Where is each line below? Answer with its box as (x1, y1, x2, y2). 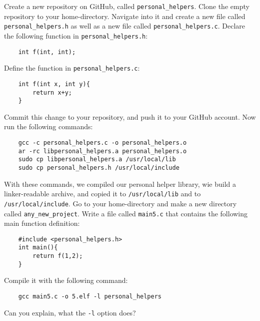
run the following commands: (4, 121, 93, 132)
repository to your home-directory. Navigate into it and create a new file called (4, 11, 245, 21)
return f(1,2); (32, 252, 83, 260)
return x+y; (32, 89, 72, 96)
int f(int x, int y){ (18, 80, 90, 88)
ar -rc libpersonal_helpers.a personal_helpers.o (18, 147, 187, 155)
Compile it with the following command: (4, 275, 128, 285)
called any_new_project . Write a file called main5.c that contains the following (4, 208, 248, 218)
